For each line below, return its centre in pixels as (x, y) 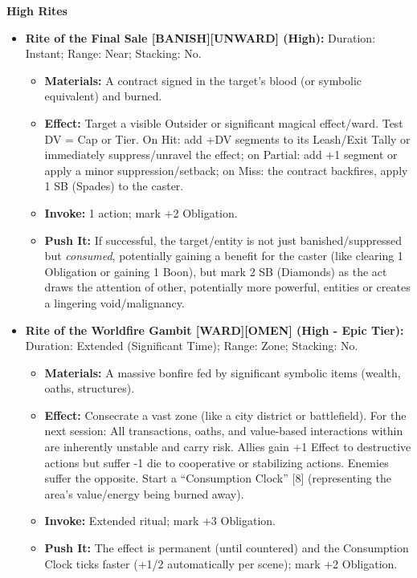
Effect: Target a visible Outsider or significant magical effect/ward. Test (224, 122)
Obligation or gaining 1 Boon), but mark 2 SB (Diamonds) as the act (216, 271)
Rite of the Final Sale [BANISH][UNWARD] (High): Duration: (200, 37)
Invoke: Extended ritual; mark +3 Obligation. (160, 521)
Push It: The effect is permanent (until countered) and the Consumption (227, 548)
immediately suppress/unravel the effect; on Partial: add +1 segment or (221, 155)
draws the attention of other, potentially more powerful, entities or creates (227, 287)
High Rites (37, 10)
